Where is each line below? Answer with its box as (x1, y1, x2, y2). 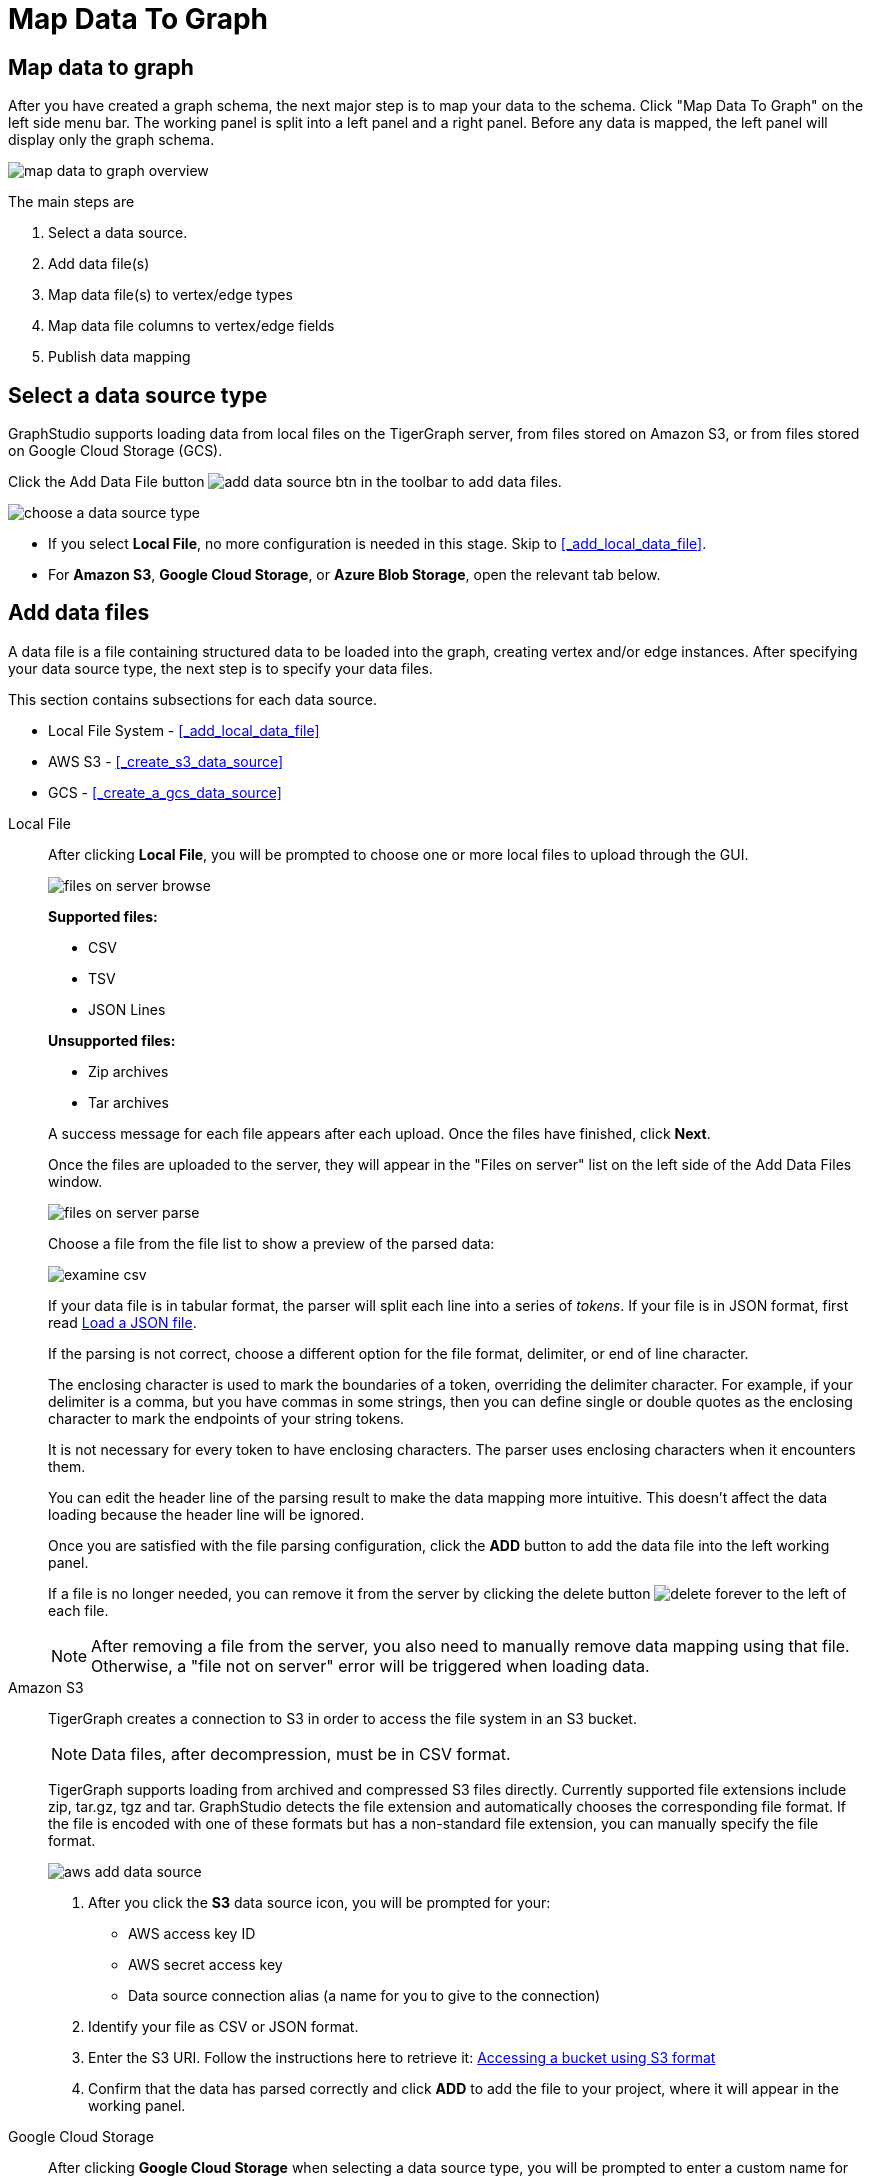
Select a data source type (8, 382, 268, 408)
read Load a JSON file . (48, 1313, 197, 1331)
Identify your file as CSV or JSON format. (88, 2017, 359, 2035)
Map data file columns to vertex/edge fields (48, 317, 335, 335)
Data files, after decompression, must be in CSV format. (91, 1743, 511, 1764)
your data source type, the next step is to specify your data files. (8, 659, 433, 677)
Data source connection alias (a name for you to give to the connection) (128, 1986, 601, 2004)
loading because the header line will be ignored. (48, 1505, 365, 1523)
